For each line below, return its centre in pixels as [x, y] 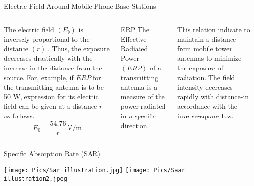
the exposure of [200, 67]
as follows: [19, 115]
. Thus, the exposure [79, 48]
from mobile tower [205, 48]
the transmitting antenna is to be [54, 87]
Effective [134, 39]
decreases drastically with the [48, 58]
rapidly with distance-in [213, 96]
